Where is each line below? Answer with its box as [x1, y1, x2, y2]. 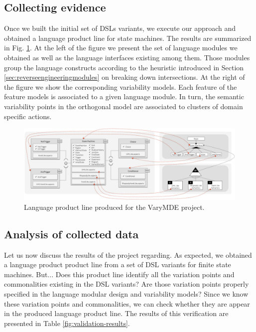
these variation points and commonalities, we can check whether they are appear [4, 298, 250, 309]
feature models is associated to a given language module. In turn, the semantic [4, 91, 244, 102]
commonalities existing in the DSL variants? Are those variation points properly [4, 279, 249, 289]
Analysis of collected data [4, 226, 139, 241]
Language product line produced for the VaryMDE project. [24, 201, 205, 212]
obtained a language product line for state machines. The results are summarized [4, 32, 252, 43]
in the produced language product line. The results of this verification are [4, 308, 229, 319]
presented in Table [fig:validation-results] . [4, 318, 130, 328]
